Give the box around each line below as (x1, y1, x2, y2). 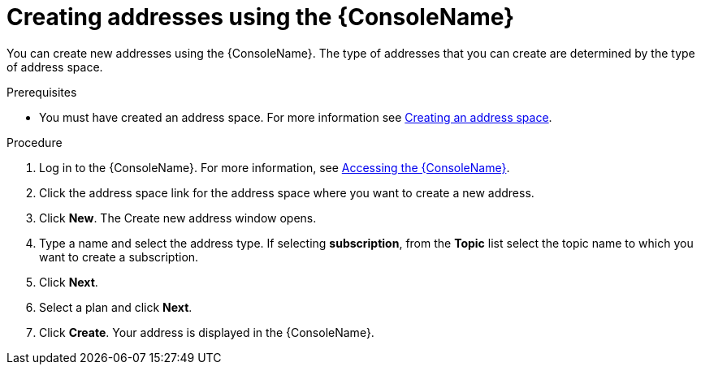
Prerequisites (6, 84, 77, 99)
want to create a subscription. (39, 249, 199, 264)
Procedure (6, 135, 63, 149)
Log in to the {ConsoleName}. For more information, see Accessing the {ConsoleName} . (39, 160, 510, 175)
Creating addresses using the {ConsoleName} (6, 3, 515, 31)
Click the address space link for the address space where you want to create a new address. (39, 185, 534, 200)
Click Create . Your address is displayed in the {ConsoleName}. (39, 325, 374, 339)
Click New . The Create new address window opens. (39, 210, 317, 225)
